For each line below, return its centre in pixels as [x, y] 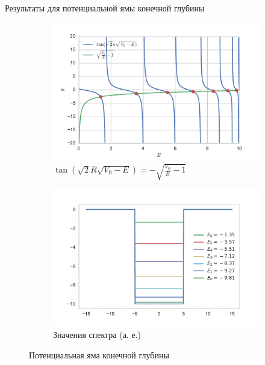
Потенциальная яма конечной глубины [99, 354]
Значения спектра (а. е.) [97, 334]
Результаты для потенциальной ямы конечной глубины [105, 8]
